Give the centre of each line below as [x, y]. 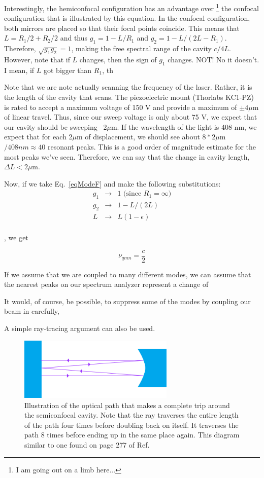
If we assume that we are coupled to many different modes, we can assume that [128, 274]
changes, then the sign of [118, 59]
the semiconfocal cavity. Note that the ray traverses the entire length [131, 415]
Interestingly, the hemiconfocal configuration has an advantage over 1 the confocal [131, 7]
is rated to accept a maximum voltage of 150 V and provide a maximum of [121, 107]
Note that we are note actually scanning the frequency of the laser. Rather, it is [128, 87]
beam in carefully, [32, 311]
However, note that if [37, 59]
